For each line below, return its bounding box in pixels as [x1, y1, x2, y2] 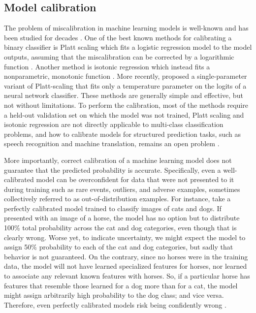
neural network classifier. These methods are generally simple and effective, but [4, 90, 243, 100]
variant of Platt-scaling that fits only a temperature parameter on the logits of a [4, 80, 247, 91]
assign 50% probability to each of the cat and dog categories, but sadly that [4, 242, 233, 252]
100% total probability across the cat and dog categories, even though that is [4, 222, 237, 233]
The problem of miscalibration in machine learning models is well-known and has [4, 23, 249, 33]
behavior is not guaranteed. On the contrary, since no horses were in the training [4, 251, 248, 261]
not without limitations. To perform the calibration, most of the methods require [4, 99, 248, 110]
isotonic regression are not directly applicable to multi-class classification [4, 119, 224, 129]
